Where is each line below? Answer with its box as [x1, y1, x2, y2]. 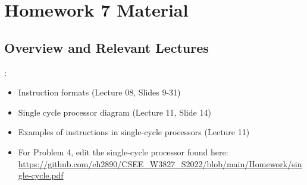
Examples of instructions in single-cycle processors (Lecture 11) [18, 126, 250, 138]
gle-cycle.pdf [18, 169, 64, 181]
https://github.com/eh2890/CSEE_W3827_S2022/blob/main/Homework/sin [18, 157, 302, 170]
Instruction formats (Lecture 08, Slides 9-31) [18, 86, 181, 98]
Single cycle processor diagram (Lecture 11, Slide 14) [18, 106, 211, 118]
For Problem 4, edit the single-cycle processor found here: [18, 145, 228, 158]
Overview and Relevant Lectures [4, 38, 209, 56]
